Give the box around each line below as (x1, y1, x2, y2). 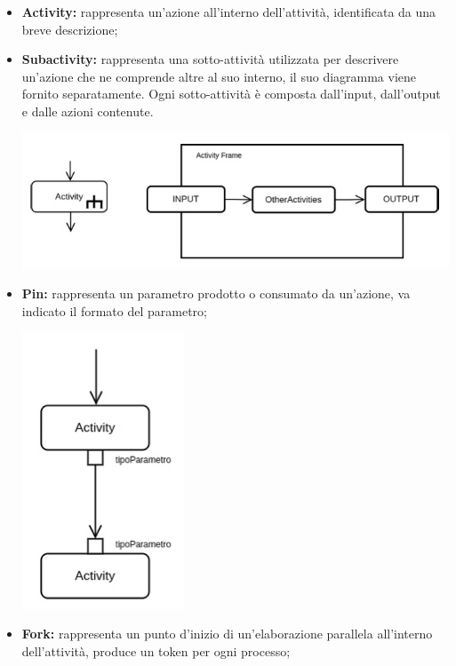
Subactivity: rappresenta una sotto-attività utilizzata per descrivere (21, 50, 399, 68)
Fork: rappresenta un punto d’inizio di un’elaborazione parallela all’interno (21, 624, 433, 643)
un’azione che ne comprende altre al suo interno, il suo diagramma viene (21, 67, 417, 85)
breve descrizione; (21, 20, 118, 38)
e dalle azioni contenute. (21, 101, 154, 120)
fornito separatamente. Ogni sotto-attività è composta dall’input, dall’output (21, 84, 441, 103)
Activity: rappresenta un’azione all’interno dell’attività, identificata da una (21, 3, 436, 20)
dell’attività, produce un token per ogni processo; (21, 641, 291, 660)
